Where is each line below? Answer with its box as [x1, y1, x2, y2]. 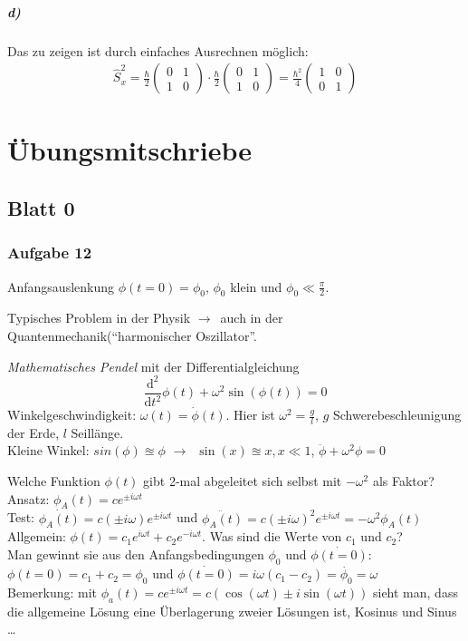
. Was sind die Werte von [202, 527, 342, 546]
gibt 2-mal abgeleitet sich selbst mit [143, 471, 342, 490]
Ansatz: [7, 489, 50, 508]
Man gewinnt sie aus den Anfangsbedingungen [7, 545, 264, 564]
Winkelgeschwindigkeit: [7, 405, 137, 424]
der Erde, [7, 422, 60, 442]
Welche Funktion [7, 471, 100, 490]
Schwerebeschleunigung [332, 405, 462, 424]
